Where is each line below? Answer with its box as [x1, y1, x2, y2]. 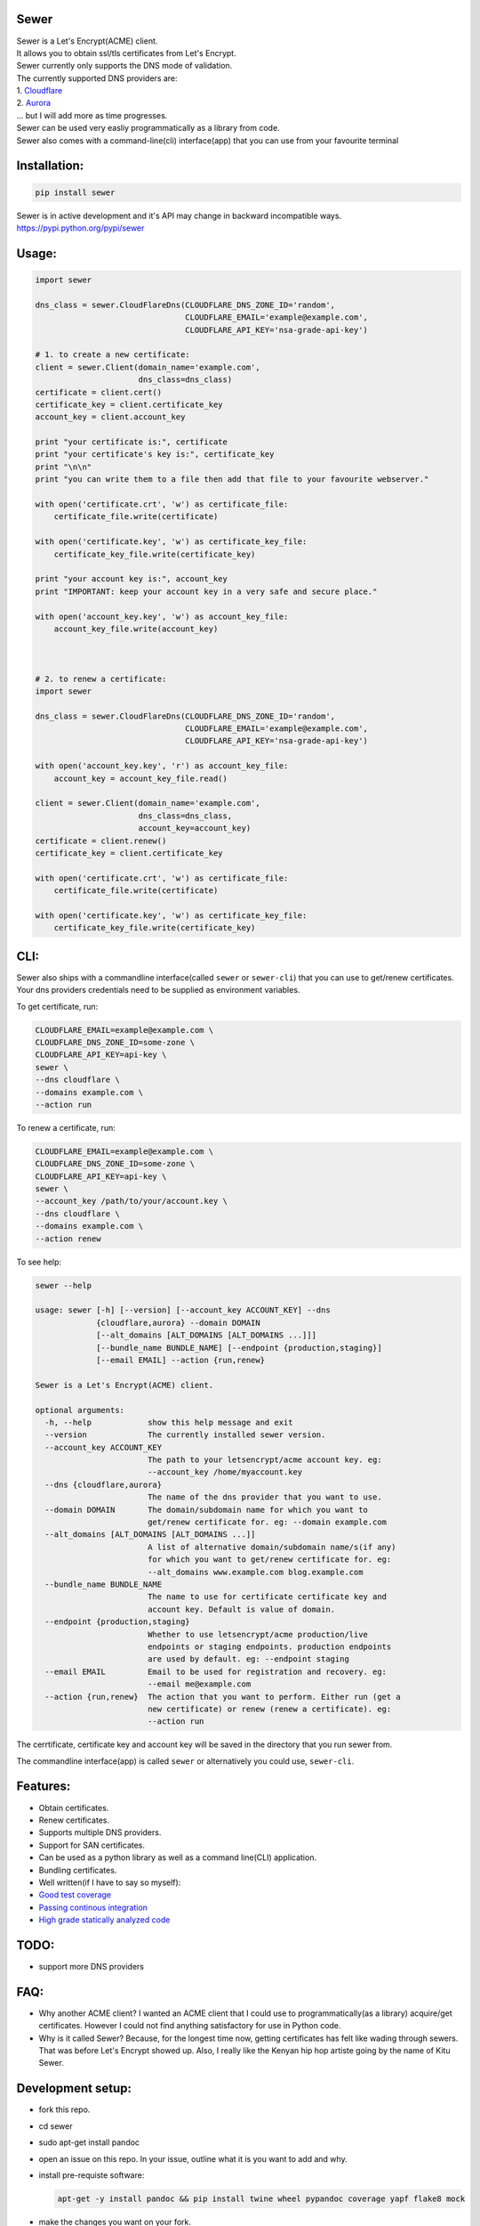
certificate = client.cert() [35, 387, 163, 397]
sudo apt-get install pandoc [38, 2137, 140, 2148]
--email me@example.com [147, 1679, 252, 1689]
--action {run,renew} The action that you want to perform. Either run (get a [44, 1692, 402, 1702]
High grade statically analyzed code [38, 1914, 171, 1925]
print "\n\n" [35, 461, 92, 472]
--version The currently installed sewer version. [44, 1430, 326, 1440]
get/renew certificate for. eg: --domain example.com [147, 1517, 387, 1527]
